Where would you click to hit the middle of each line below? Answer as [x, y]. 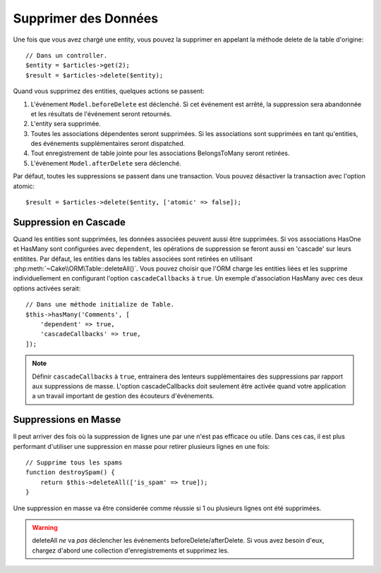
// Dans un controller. [67, 55]
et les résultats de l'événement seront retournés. [101, 113]
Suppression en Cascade [69, 222]
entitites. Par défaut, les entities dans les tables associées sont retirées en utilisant [133, 259]
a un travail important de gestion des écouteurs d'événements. [123, 396]
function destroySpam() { [71, 473]
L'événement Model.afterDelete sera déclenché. [106, 163]
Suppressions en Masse [67, 420]
